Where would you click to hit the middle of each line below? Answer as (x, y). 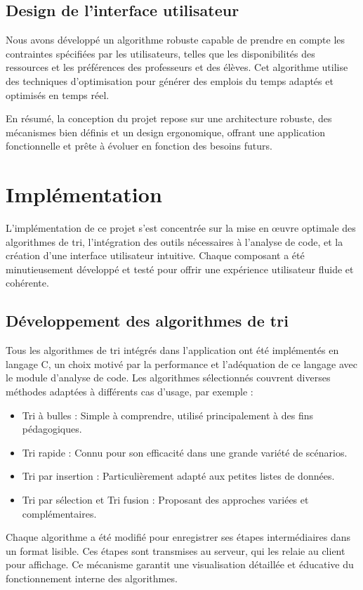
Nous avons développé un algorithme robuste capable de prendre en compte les (176, 40)
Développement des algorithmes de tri (147, 321)
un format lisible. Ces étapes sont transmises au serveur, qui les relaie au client (176, 550)
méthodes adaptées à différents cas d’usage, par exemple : (130, 392)
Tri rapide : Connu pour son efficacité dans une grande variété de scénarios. (185, 452)
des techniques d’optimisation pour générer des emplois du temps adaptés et (170, 80)
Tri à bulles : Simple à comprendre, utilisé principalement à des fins (168, 415)
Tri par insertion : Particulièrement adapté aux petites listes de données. (178, 476)
